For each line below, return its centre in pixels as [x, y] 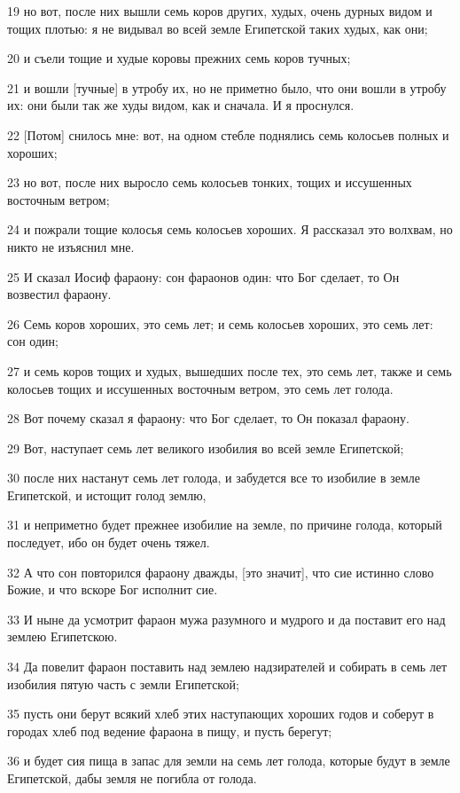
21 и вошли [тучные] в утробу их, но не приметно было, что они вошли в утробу [227, 87]
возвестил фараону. [59, 294]
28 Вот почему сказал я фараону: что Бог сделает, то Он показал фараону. [208, 418]
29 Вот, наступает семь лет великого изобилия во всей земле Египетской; [206, 448]
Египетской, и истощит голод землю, [107, 495]
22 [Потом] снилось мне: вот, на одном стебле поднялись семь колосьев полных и [228, 134]
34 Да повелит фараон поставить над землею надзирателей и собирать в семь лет [227, 667]
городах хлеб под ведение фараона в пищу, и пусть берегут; [170, 730]
